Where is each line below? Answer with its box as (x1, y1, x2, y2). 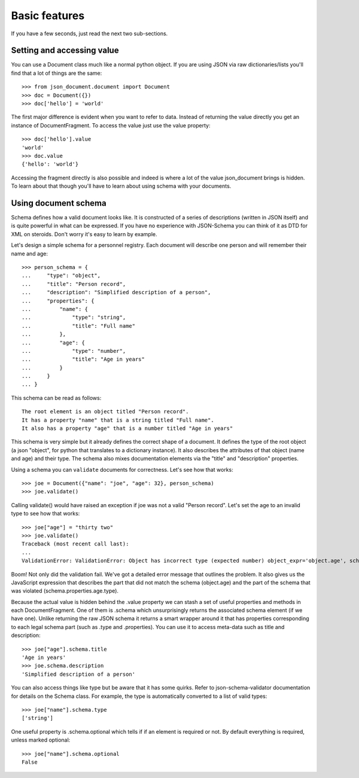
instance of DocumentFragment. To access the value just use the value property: (11, 121, 211, 129)
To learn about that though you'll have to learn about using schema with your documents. (11, 182, 232, 190)
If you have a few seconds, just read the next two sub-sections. (11, 30, 168, 37)
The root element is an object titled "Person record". (22, 408, 189, 415)
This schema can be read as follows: (11, 394, 102, 401)
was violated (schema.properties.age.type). (11, 587, 119, 594)
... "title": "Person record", (22, 280, 126, 287)
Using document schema (11, 198, 107, 208)
